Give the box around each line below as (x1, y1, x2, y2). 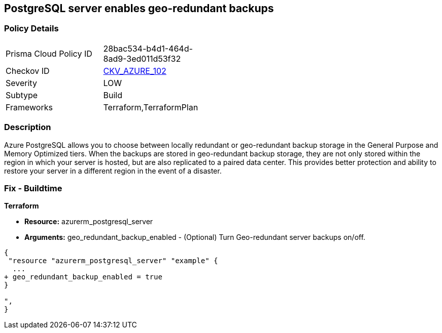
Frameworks (6, 102, 53, 112)
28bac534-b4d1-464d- (103, 43, 193, 54)
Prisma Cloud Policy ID (6, 48, 92, 59)
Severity (6, 77, 37, 88)
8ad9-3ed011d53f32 (103, 53, 181, 64)
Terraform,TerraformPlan (103, 102, 198, 112)
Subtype (6, 90, 38, 100)
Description (4, 122, 51, 133)
